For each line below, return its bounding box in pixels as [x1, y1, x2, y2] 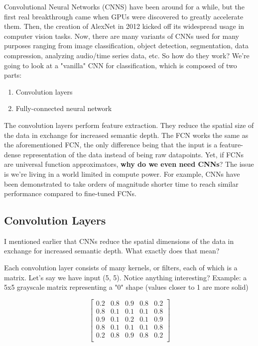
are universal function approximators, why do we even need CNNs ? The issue [4, 159, 254, 169]
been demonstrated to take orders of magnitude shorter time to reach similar [4, 178, 239, 189]
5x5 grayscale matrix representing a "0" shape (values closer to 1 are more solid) [4, 282, 249, 292]
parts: [4, 70, 22, 80]
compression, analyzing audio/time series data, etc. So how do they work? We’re [4, 50, 250, 60]
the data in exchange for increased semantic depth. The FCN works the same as [4, 129, 249, 140]
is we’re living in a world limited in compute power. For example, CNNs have [4, 168, 240, 179]
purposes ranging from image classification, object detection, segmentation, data [4, 40, 249, 51]
